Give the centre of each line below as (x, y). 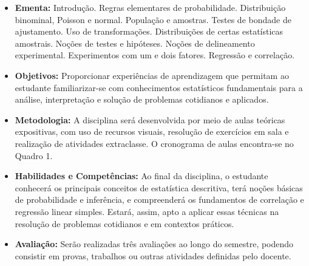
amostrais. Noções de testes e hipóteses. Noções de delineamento (135, 43)
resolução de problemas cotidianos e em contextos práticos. (124, 223)
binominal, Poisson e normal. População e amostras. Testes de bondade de (153, 19)
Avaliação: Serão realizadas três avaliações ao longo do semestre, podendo (154, 244)
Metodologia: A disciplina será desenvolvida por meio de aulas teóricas (150, 119)
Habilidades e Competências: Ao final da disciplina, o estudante (141, 176)
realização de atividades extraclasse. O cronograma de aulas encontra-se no (154, 143)
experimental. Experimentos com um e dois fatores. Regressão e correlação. (155, 55)
